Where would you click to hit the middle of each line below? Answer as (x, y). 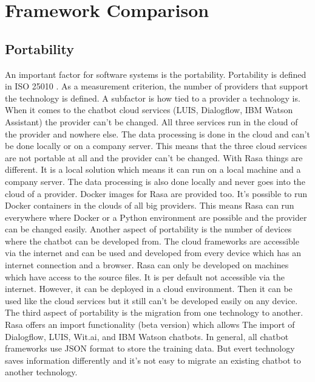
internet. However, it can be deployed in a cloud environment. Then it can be (149, 289)
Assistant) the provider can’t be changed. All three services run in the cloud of (151, 121)
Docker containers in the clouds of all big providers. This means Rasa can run (150, 205)
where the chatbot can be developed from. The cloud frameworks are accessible (152, 241)
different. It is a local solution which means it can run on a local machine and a (153, 169)
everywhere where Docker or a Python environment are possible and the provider (156, 217)
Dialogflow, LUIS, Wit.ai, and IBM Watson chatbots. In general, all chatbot (147, 336)
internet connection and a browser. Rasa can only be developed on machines (147, 265)
